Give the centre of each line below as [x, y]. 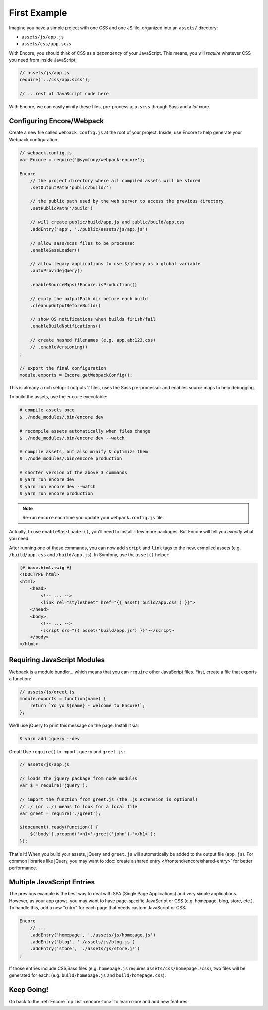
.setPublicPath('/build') [62, 208]
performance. [23, 868]
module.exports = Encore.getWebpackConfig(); [76, 375]
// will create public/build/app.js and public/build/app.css [107, 222]
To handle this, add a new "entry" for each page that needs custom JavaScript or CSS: [98, 908]
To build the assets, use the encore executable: [58, 397]
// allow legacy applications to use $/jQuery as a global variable [115, 264]
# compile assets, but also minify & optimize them [84, 452]
